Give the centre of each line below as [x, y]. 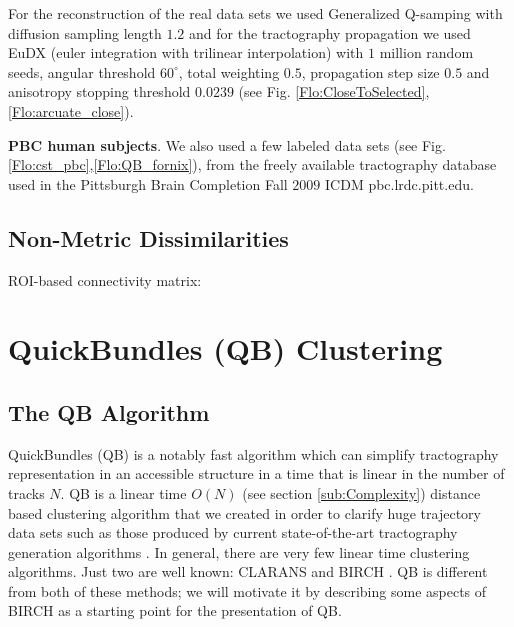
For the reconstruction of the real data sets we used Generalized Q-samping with [255, 13]
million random [426, 52]
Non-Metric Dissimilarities [148, 237]
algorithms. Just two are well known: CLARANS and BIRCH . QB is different [248, 571]
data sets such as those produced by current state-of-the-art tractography [233, 532]
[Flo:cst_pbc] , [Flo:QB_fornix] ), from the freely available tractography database [252, 164]
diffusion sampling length [85, 32]
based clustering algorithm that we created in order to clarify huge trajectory [244, 512]
